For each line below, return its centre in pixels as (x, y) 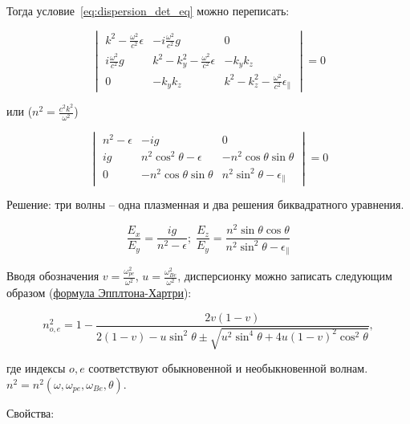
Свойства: (30, 412)
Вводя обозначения (53, 276)
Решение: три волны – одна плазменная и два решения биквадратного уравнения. (205, 204)
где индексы (36, 368)
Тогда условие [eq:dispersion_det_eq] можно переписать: (148, 10)
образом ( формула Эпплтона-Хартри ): (99, 293)
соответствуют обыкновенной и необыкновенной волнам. (228, 368)
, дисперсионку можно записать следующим (285, 276)
